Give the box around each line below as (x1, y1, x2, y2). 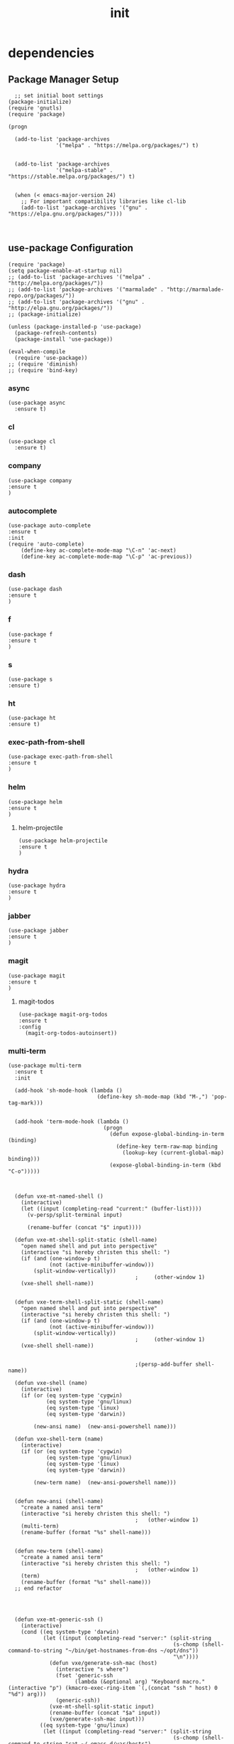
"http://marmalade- (166, 286, 224, 293)
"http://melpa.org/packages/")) (8, 280, 104, 287)
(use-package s (8, 676, 53, 683)
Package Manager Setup (8, 73, 119, 85)
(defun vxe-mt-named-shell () (14, 1193, 104, 1200)
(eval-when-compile (8, 348, 66, 355)
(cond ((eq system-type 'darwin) (21, 1628, 120, 1635)
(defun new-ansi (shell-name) (14, 1497, 104, 1505)
